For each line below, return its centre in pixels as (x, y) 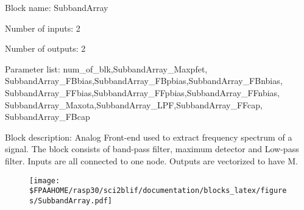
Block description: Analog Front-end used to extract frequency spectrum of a (149, 137)
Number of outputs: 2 (45, 48)
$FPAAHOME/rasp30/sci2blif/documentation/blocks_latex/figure (158, 191)
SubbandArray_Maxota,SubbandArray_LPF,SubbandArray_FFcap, (134, 104)
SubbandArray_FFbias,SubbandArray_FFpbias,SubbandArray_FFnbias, (142, 92)
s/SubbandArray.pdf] (71, 201)
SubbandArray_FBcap (48, 117)
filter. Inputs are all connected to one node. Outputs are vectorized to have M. (151, 160)
